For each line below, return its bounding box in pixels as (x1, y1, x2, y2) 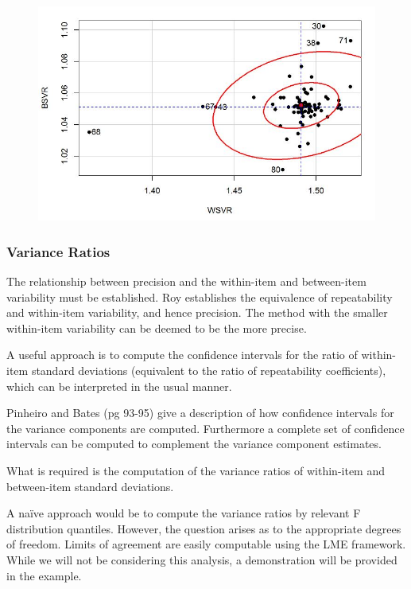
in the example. (6, 567, 82, 583)
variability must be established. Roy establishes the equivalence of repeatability (6, 288, 393, 305)
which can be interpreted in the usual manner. (6, 377, 232, 394)
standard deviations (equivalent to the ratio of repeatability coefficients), (31, 362, 386, 378)
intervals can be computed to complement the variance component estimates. (6, 435, 382, 452)
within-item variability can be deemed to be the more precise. (6, 319, 307, 336)
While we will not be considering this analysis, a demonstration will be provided (6, 551, 397, 568)
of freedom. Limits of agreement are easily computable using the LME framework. (6, 536, 406, 552)
